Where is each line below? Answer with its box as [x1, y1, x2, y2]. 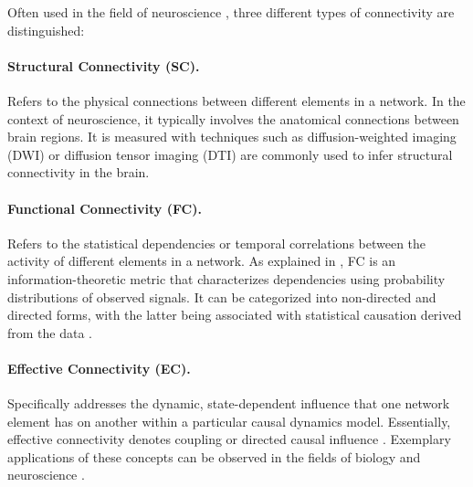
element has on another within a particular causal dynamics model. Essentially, [7, 411, 451, 430]
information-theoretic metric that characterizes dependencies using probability [7, 269, 446, 288]
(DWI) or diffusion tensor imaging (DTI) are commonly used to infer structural [7, 144, 453, 164]
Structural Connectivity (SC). [7, 56, 200, 75]
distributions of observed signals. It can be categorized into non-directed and [7, 287, 436, 306]
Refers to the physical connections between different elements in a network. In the [7, 90, 466, 110]
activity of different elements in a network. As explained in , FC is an [7, 251, 396, 270]
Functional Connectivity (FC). [7, 198, 202, 217]
